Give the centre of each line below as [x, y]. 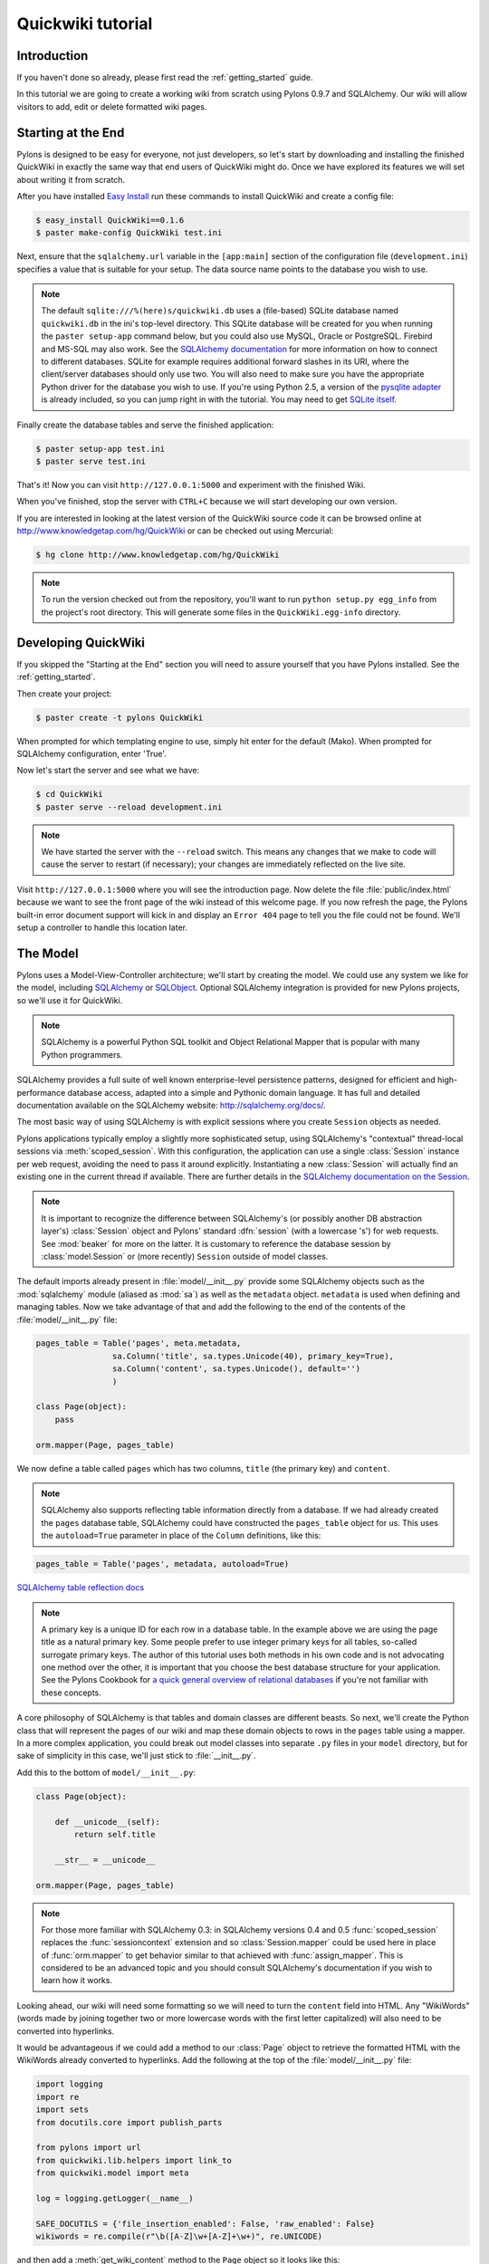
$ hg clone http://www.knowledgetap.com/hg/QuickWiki [158, 555]
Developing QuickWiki [81, 643]
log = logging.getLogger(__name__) [115, 2198]
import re [58, 2097]
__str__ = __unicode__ [105, 1860]
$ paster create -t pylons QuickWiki [120, 717]
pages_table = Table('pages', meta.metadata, [139, 1343]
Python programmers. [82, 1054]
